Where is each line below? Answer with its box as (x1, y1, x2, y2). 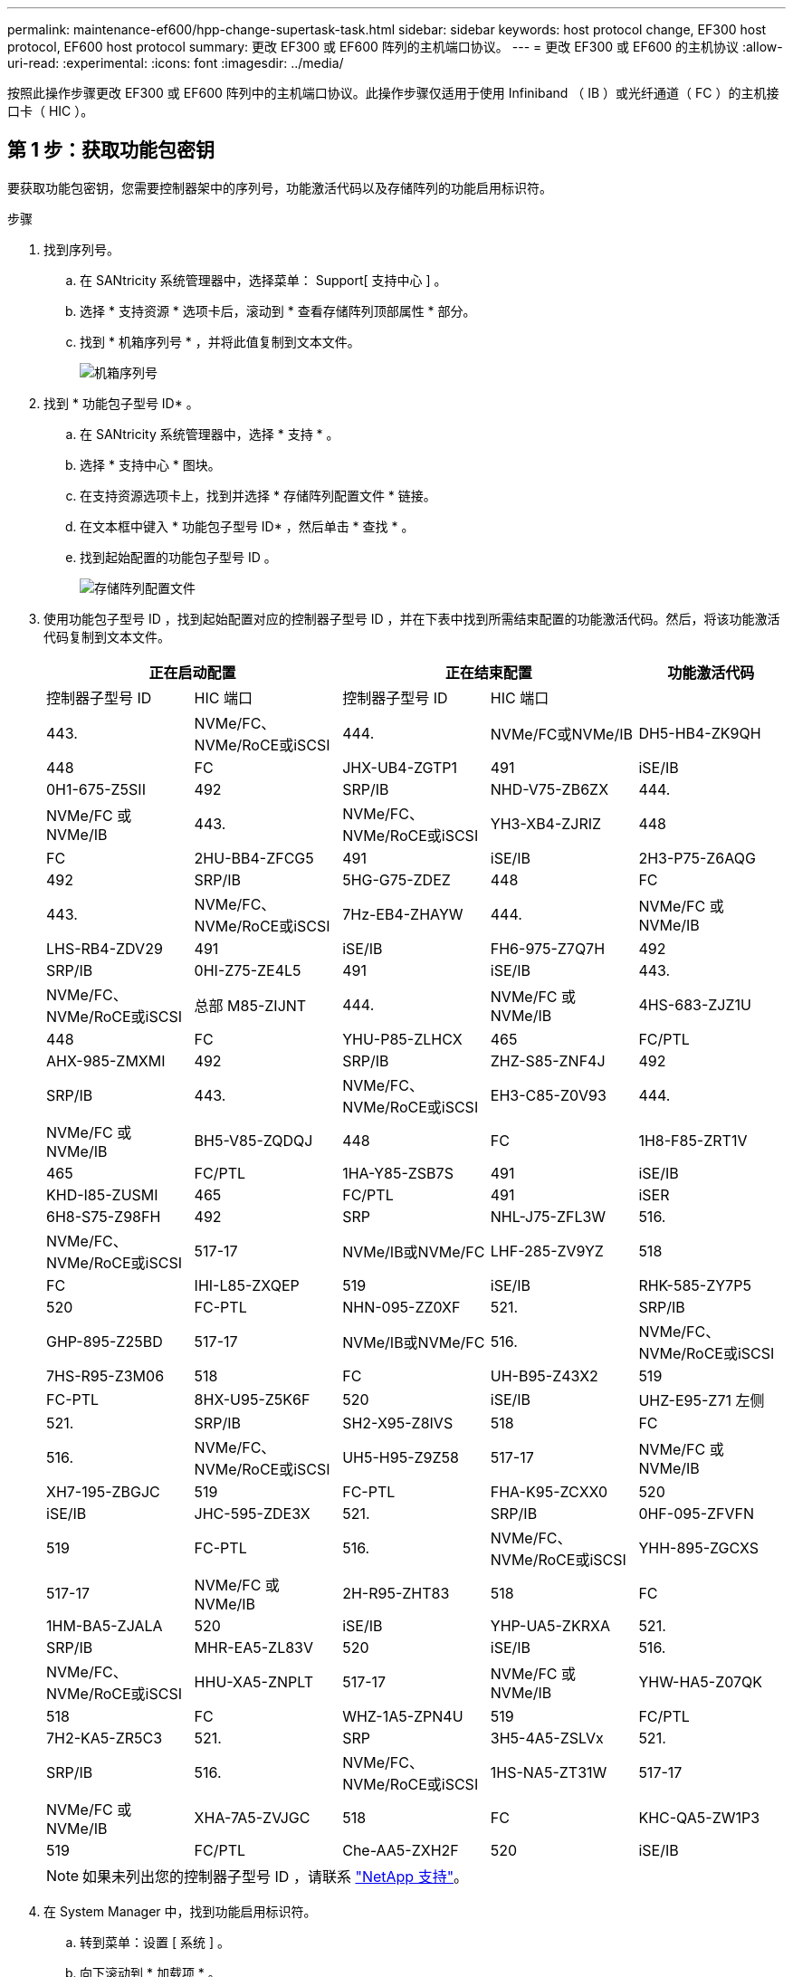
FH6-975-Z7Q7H (490, 939, 606, 958)
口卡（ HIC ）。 (7, 103, 94, 119)
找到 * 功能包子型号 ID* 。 (43, 395, 199, 411)
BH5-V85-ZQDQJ (194, 1131, 313, 1150)
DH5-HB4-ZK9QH (638, 723, 761, 742)
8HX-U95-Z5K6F (194, 1390, 311, 1409)
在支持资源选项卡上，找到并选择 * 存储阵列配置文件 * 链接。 (80, 487, 436, 503)
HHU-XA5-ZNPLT (194, 1672, 314, 1691)
